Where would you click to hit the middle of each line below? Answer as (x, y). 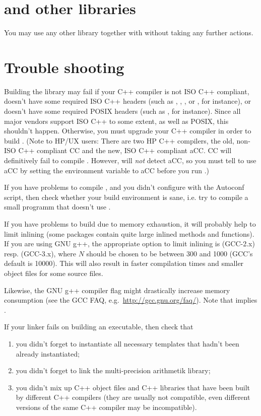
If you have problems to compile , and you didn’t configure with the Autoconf (124, 187)
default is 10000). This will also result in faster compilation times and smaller (124, 263)
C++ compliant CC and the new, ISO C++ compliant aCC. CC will (125, 150)
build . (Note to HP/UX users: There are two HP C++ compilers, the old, (119, 140)
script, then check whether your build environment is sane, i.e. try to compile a (126, 197)
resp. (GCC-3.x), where (40, 253)
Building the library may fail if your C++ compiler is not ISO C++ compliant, (127, 91)
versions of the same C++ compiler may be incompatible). (106, 407)
